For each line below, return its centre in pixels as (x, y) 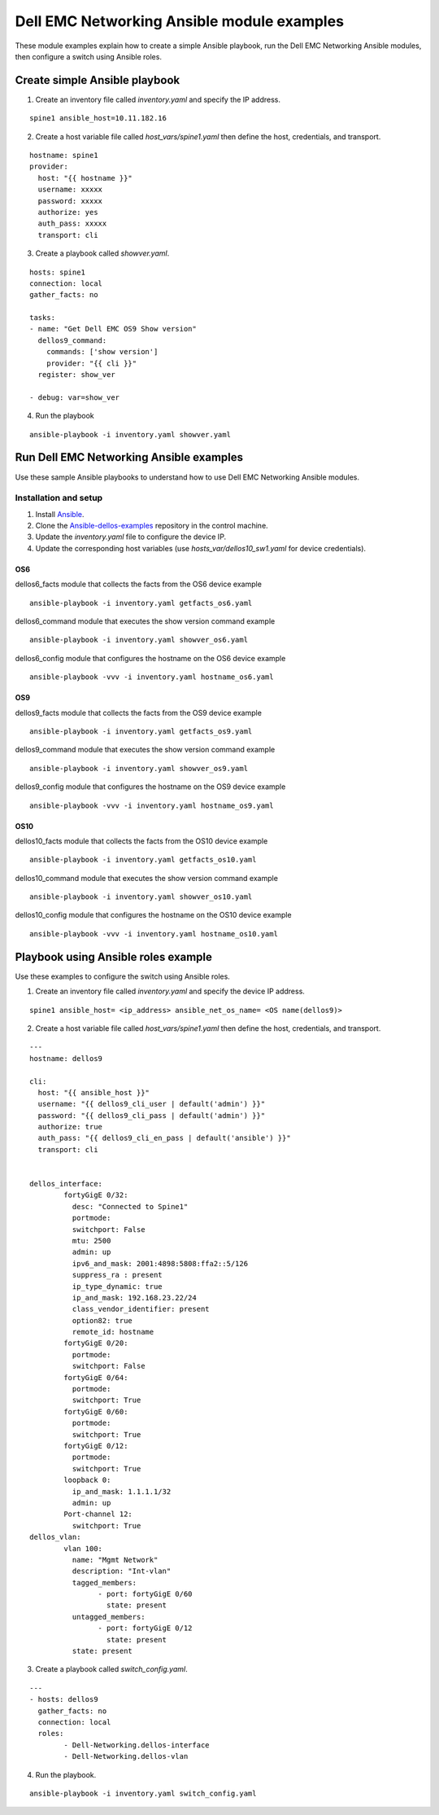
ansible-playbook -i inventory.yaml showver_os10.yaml (141, 897)
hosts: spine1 (57, 272)
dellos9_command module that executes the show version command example (145, 750)
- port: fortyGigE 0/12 (145, 1628)
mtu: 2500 (91, 1241)
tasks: (43, 318)
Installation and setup (59, 498)
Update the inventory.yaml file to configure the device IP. (131, 537)
